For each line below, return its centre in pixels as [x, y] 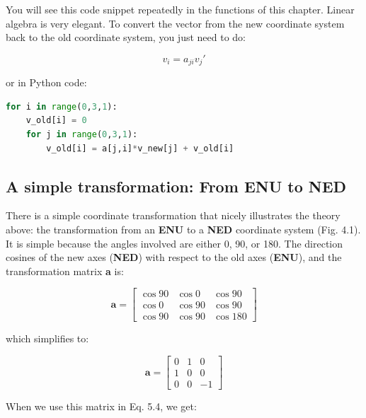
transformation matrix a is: [65, 271]
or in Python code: [46, 82]
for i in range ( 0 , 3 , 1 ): [62, 106]
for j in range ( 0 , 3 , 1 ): [82, 135]
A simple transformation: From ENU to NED [176, 186]
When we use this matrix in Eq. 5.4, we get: [101, 406]
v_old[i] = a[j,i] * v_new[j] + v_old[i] [140, 148]
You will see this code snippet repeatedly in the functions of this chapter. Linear [180, 9]
